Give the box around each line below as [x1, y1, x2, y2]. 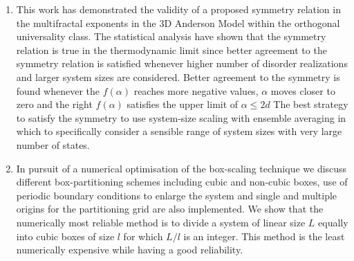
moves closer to [270, 83, 335, 98]
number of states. [16, 137, 90, 152]
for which [123, 228, 163, 243]
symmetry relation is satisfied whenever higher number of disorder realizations [16, 56, 348, 71]
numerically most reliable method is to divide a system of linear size [16, 215, 306, 229]
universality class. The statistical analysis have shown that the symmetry [16, 29, 326, 44]
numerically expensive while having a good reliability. [16, 242, 243, 257]
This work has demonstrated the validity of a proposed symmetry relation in [16, 2, 341, 16]
